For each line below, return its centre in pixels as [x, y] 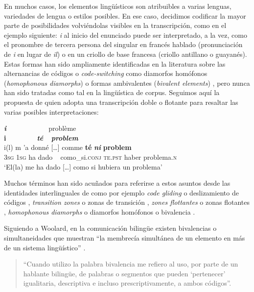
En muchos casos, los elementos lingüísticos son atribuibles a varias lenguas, [118, 6]
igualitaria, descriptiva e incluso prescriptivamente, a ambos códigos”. [127, 283]
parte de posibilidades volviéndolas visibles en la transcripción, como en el [115, 25]
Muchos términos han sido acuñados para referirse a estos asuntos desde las [117, 183]
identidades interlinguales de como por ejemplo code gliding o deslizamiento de [121, 192]
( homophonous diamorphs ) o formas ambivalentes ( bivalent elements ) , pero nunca [127, 83]
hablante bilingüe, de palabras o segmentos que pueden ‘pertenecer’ [124, 273]
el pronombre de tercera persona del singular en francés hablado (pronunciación [123, 44]
